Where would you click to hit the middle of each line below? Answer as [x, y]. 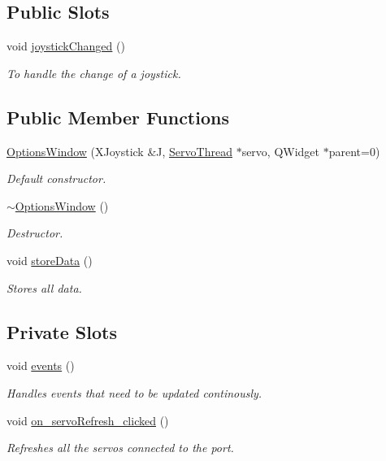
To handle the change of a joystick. [94, 73]
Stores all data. [44, 287]
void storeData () [50, 260]
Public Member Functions [118, 117]
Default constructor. [56, 178]
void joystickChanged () [66, 46]
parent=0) [354, 151]
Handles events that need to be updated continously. [134, 392]
